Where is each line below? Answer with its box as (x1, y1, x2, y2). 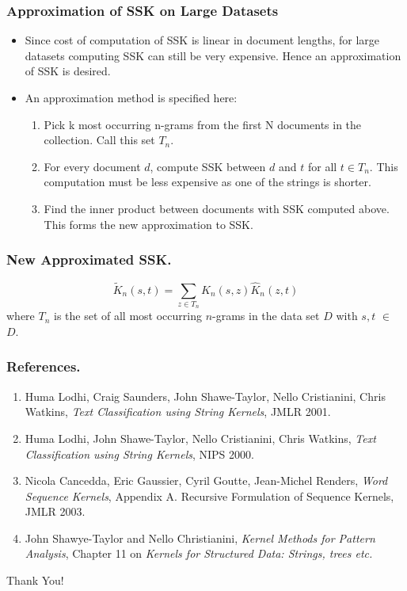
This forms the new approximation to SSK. (44, 215, 253, 232)
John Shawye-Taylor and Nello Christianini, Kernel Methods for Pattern (25, 529, 375, 546)
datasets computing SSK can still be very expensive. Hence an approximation (25, 47, 401, 63)
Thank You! (6, 572, 64, 589)
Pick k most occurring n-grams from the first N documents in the (44, 116, 362, 132)
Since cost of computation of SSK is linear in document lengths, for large (25, 32, 379, 48)
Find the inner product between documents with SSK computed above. (44, 200, 390, 216)
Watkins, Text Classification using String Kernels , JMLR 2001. (25, 403, 331, 420)
